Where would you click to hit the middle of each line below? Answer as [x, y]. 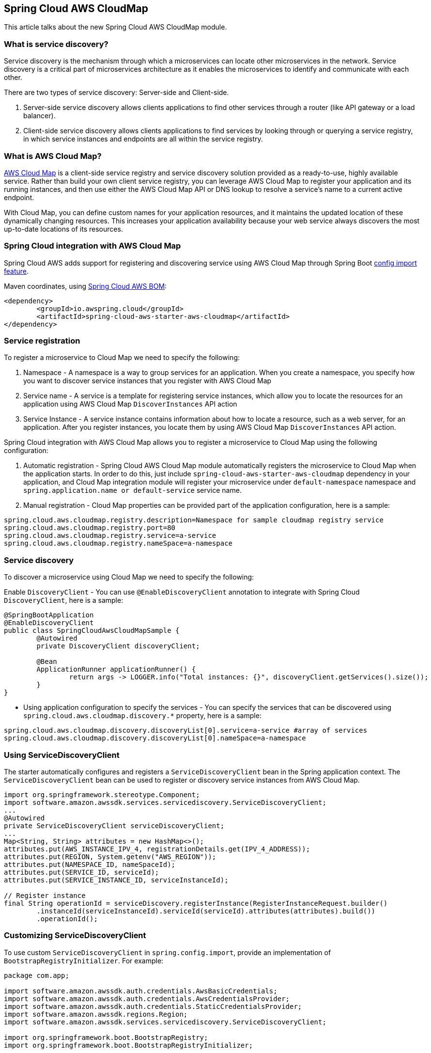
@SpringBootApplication [49, 615]
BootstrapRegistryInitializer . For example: [84, 960]
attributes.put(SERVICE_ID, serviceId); [82, 872]
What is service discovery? [56, 44]
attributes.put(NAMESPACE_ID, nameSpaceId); [90, 864]
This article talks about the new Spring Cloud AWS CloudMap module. [115, 27]
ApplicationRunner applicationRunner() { [116, 669]
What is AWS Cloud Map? [53, 156]
